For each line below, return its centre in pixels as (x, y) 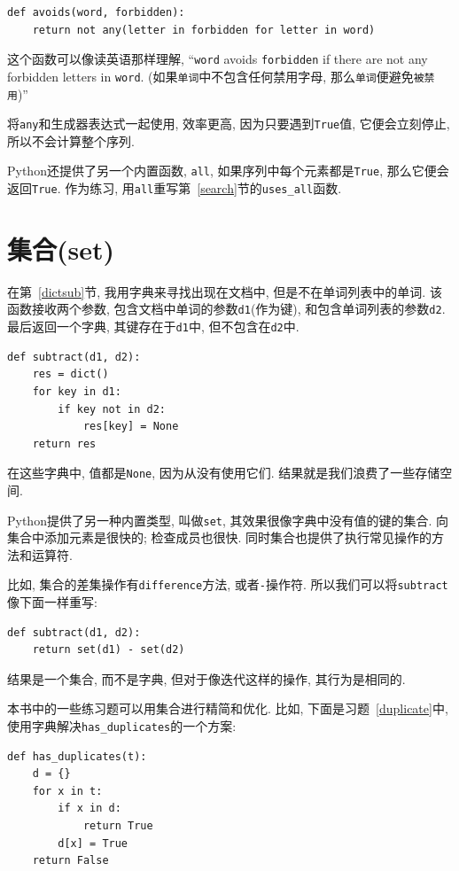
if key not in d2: (112, 409)
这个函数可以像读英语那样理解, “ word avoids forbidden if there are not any (218, 59)
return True (118, 826)
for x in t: (67, 791)
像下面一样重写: (52, 602)
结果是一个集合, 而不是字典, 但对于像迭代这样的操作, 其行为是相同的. (206, 678)
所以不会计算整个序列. (71, 140)
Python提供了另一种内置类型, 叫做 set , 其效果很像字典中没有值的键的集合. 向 (228, 520)
